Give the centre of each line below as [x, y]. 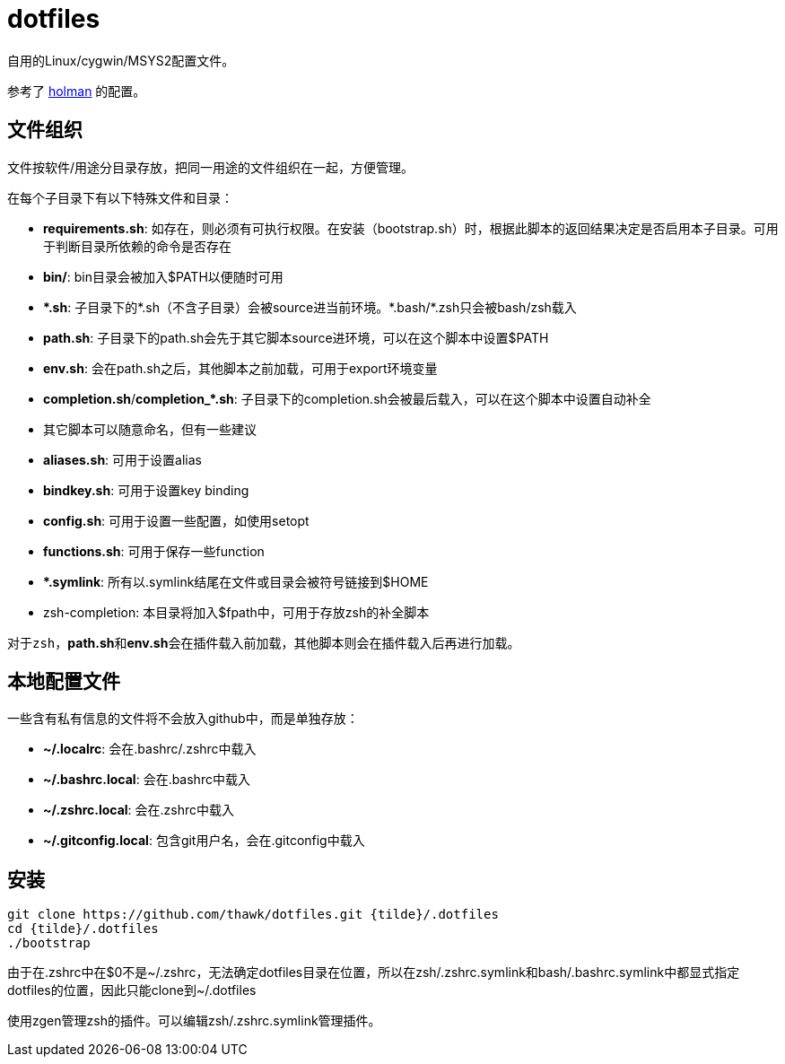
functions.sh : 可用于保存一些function [154, 551]
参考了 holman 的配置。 [77, 91]
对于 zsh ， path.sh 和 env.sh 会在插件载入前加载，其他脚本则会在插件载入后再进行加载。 [264, 642]
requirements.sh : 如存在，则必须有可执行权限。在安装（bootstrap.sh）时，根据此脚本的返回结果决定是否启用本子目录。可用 [411, 228]
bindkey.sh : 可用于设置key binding [146, 490]
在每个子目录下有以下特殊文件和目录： [120, 197]
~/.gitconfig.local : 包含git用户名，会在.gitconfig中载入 [204, 841]
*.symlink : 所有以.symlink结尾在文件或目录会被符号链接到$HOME [236, 581]
